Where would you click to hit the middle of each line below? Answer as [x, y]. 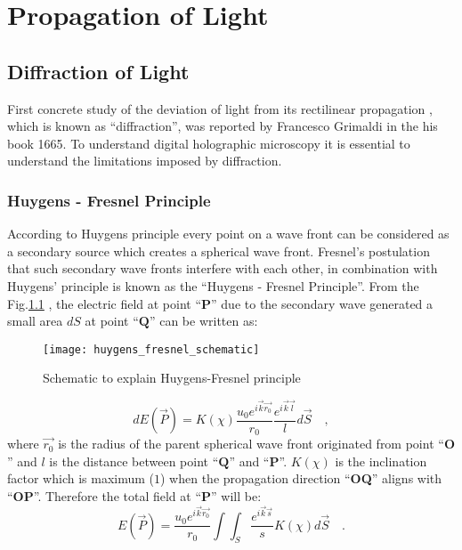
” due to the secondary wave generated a [322, 303]
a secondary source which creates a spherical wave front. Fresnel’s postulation [219, 251]
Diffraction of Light [98, 71]
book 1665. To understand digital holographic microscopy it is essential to [209, 143]
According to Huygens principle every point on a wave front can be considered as [228, 234]
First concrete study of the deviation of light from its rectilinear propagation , [220, 108]
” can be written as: [203, 321]
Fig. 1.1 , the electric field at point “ [105, 303]
